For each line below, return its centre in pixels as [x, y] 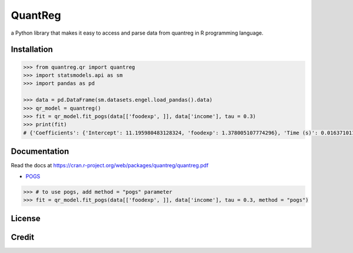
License [26, 219]
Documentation [40, 152]
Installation [32, 50]
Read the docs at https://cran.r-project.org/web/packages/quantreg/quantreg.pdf [110, 166]
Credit [23, 237]
